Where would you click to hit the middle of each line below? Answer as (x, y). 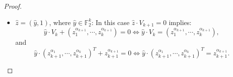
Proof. (13, 6)
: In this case (111, 22)
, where (60, 22)
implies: (180, 22)
